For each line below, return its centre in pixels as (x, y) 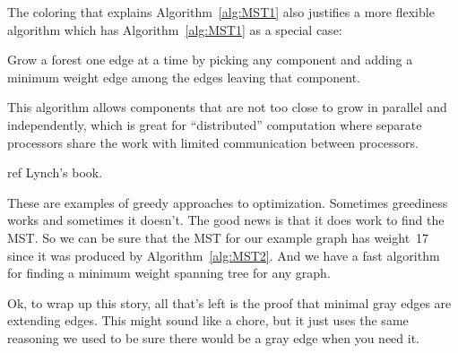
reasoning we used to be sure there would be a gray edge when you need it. (214, 337)
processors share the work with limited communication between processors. (213, 142)
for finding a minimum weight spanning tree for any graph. (169, 273)
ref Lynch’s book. (55, 172)
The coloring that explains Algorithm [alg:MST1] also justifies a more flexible (221, 12)
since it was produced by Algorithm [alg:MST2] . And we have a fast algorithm (224, 255)
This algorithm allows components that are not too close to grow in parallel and (227, 107)
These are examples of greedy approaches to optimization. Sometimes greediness (228, 202)
